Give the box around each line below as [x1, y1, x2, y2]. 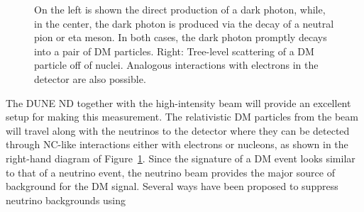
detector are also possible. [34, 71, 146, 86]
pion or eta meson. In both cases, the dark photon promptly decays [34, 30, 327, 45]
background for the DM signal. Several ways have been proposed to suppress [6, 179, 338, 194]
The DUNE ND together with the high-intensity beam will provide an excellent [6, 95, 351, 110]
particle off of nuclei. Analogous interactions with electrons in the [34, 57, 319, 72]
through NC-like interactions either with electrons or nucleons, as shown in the [6, 137, 348, 152]
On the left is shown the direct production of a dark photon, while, [34, 2, 326, 16]
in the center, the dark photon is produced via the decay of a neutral [34, 16, 334, 30]
